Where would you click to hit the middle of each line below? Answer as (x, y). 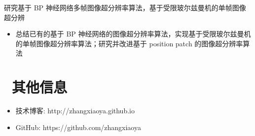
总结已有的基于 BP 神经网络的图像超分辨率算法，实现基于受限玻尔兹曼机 (133, 34)
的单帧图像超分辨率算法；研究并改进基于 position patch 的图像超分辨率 (129, 43)
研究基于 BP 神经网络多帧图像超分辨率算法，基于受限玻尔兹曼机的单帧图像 (125, 7)
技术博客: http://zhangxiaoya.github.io (75, 111)
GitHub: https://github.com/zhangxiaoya (78, 127)
